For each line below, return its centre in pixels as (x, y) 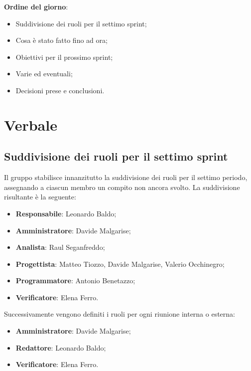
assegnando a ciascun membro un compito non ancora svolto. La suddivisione (122, 187)
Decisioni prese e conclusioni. (60, 90)
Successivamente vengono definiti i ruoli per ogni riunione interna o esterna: (120, 314)
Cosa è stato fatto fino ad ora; (62, 40)
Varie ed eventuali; (44, 74)
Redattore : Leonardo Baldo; (61, 347)
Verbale (31, 124)
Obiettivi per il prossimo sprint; (64, 57)
